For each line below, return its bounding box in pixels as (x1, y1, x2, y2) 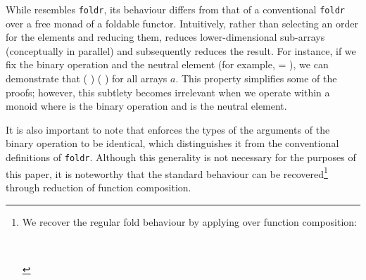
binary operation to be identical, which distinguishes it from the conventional (6, 136, 339, 151)
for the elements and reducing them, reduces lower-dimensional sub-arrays (6, 30, 325, 44)
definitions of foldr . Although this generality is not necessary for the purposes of (6, 150, 356, 164)
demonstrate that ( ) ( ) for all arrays (6, 71, 168, 86)
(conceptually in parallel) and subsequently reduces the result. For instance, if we (6, 43, 356, 58)
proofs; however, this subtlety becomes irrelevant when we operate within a (6, 84, 330, 99)
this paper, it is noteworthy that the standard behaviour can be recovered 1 (6, 164, 328, 181)
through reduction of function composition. (6, 179, 191, 194)
